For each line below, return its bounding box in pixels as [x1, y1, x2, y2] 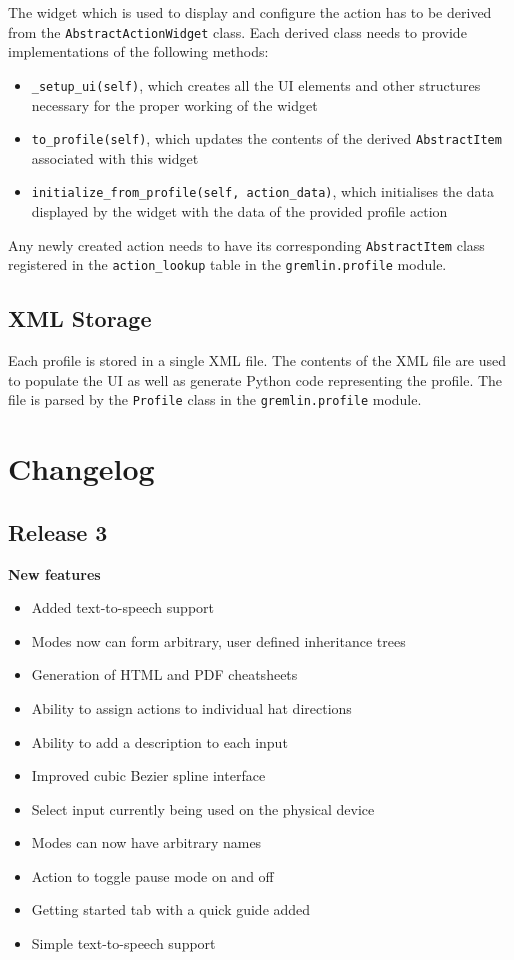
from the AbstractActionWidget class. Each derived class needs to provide [8, 21, 467, 42]
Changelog [8, 448, 155, 489]
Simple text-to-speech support [31, 933, 216, 954]
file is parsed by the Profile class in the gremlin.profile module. [8, 389, 422, 410]
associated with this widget [31, 147, 199, 168]
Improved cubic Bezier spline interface [31, 765, 266, 786]
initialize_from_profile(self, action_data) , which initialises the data [31, 181, 495, 202]
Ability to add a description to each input [31, 731, 288, 752]
